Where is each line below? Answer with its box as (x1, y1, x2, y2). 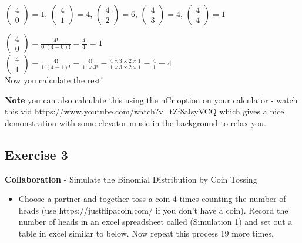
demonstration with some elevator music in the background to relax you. (5, 116, 266, 129)
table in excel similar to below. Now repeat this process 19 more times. (18, 227, 274, 239)
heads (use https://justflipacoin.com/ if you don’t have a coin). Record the (18, 204, 288, 216)
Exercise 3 (5, 145, 68, 163)
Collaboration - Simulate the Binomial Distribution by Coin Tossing (5, 173, 257, 185)
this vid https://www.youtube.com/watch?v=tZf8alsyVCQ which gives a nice (5, 105, 284, 117)
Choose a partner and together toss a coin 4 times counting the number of (18, 193, 286, 205)
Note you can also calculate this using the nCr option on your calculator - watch (5, 93, 298, 106)
